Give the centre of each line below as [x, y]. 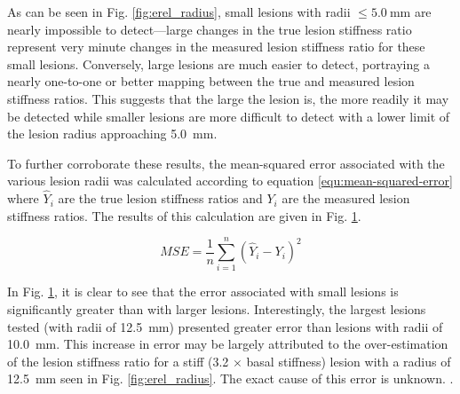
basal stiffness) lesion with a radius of [349, 361]
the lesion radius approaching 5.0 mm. [112, 134]
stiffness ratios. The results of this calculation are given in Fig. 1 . [184, 215]
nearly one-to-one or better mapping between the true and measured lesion [211, 81]
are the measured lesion [346, 198]
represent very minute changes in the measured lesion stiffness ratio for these [216, 47]
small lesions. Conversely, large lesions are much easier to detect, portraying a [218, 63]
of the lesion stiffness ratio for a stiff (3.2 [118, 361]
